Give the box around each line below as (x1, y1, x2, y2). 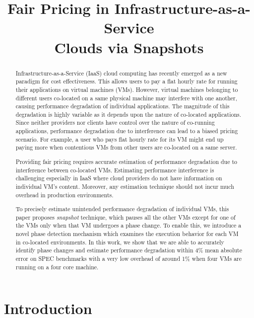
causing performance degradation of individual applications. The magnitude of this (15, 102, 230, 110)
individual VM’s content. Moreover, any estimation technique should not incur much (15, 182, 234, 190)
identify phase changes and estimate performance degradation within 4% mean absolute (15, 246, 242, 254)
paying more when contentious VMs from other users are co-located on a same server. (15, 143, 237, 152)
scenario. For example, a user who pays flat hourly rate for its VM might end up (15, 135, 224, 143)
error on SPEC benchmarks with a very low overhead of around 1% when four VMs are (15, 254, 242, 263)
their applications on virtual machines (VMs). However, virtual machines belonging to (15, 85, 238, 93)
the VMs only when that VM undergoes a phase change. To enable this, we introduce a (15, 221, 242, 230)
